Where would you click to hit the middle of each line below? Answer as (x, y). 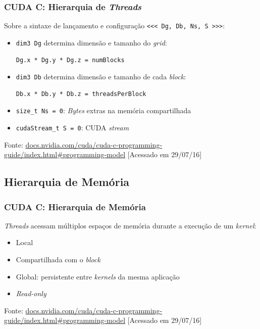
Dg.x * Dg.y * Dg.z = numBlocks (70, 60)
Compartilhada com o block (58, 260)
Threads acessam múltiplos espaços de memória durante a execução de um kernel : (130, 225)
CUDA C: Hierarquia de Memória (75, 206)
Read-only (31, 293)
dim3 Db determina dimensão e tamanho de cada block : (101, 77)
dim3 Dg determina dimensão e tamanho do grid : (91, 42)
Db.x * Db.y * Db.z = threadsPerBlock (81, 94)
